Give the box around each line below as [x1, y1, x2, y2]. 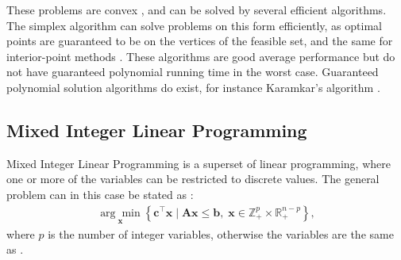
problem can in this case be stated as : [6, 185, 194, 202]
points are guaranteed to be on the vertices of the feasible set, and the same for [6, 32, 393, 49]
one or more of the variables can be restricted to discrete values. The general [6, 170, 380, 187]
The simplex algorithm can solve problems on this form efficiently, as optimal [6, 17, 382, 33]
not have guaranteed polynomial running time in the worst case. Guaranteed [6, 63, 379, 80]
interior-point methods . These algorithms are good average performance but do [6, 48, 395, 64]
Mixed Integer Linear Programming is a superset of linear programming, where [6, 155, 391, 171]
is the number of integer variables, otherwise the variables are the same [48, 225, 394, 242]
